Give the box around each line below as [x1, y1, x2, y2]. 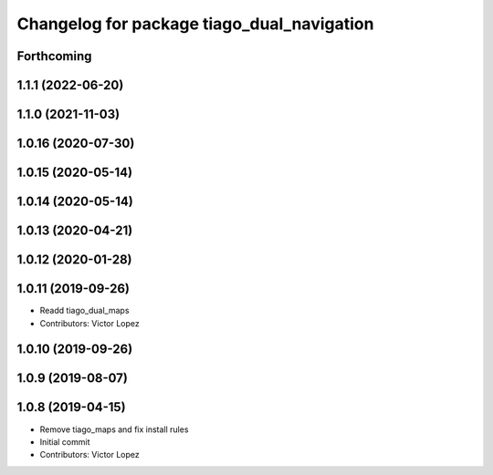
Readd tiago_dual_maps [39, 305, 130, 316]
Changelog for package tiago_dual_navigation [16, 14, 374, 34]
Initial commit [39, 436, 90, 447]
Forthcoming [16, 48, 92, 64]
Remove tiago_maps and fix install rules [39, 424, 189, 435]
